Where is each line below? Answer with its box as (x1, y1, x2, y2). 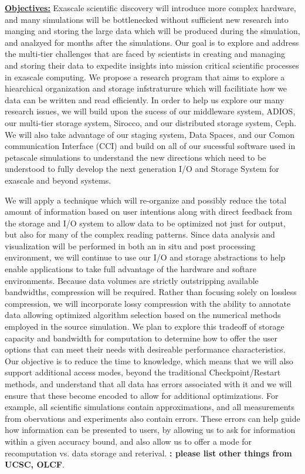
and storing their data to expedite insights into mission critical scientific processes (5, 59, 299, 71)
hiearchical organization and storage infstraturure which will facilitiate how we (5, 82, 287, 94)
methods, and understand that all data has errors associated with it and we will (5, 378, 292, 390)
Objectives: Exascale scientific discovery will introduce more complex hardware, (5, 2, 296, 13)
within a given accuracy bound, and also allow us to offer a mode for (5, 435, 252, 447)
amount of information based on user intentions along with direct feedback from (5, 205, 293, 218)
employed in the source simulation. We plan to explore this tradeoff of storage (5, 320, 284, 333)
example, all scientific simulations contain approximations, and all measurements (5, 401, 295, 413)
